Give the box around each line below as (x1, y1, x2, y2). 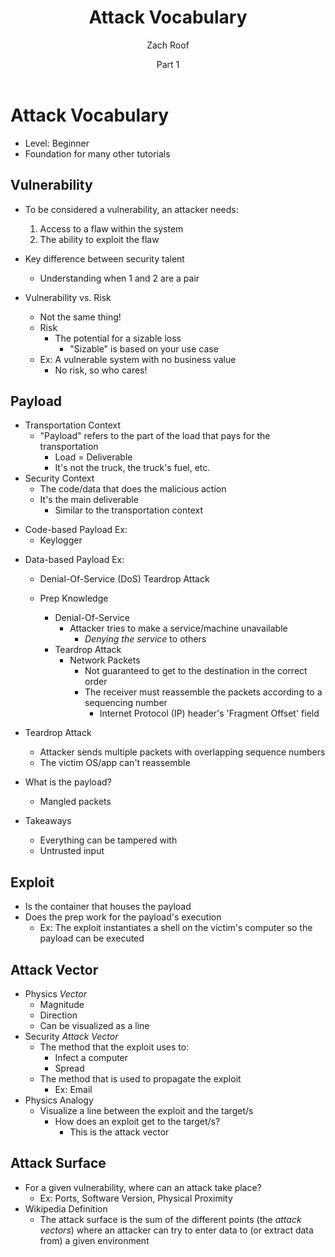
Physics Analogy (24, 1094, 94, 1106)
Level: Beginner (24, 137, 90, 149)
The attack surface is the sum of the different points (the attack (39, 1213, 302, 1225)
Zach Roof (146, 39, 190, 51)
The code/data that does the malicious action (39, 483, 227, 495)
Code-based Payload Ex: (24, 524, 128, 536)
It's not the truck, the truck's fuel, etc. (54, 462, 211, 474)
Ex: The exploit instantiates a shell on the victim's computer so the (39, 922, 313, 934)
